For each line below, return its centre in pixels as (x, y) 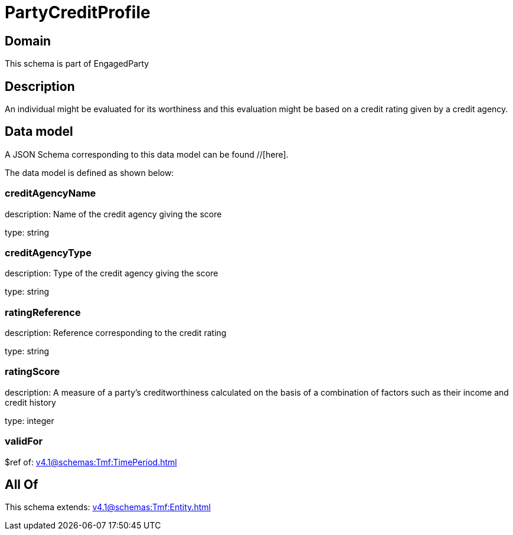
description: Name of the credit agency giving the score (113, 214)
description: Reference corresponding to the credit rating (116, 333)
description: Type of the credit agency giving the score (112, 273)
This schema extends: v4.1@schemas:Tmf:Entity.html (108, 507)
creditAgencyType (48, 252)
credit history (30, 402)
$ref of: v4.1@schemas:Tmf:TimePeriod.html (91, 462)
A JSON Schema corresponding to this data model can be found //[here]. (147, 154)
